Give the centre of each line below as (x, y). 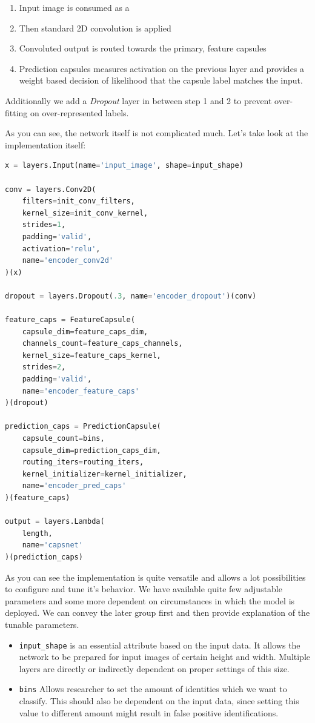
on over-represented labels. (80, 112)
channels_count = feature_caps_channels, (102, 344)
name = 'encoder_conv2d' (68, 261)
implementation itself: (45, 144)
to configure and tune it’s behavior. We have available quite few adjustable (144, 589)
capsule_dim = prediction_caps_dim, (91, 450)
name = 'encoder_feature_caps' (81, 391)
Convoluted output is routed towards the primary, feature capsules (143, 48)
